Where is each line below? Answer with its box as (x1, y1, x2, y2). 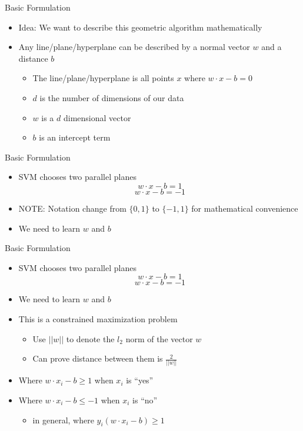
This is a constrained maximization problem (18, 312, 178, 325)
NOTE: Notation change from (18, 202, 126, 214)
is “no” (132, 394, 158, 406)
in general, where (32, 413, 94, 426)
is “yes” (126, 374, 154, 386)
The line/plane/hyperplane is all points (32, 72, 174, 84)
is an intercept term (39, 131, 111, 143)
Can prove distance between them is (32, 352, 163, 365)
